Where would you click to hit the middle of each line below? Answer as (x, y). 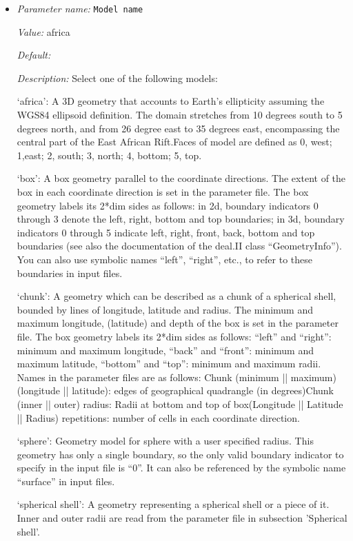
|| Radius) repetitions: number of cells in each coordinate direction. (158, 417)
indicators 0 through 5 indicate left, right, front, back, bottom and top (166, 232)
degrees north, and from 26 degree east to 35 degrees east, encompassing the (178, 128)
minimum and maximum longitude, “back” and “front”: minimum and (165, 350)
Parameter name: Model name (80, 8)
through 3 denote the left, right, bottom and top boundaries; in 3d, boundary (181, 219)
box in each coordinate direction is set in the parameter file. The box (163, 192)
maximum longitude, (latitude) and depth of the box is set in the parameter (178, 323)
